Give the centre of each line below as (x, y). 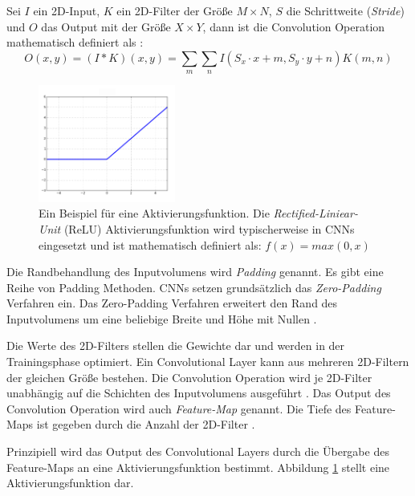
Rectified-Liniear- (315, 213)
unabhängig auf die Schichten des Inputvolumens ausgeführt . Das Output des (199, 393)
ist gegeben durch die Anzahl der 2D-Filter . (146, 424)
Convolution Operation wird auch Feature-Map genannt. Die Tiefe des (179, 408)
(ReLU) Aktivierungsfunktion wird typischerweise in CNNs (209, 228)
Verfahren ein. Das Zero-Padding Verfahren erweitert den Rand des (172, 303)
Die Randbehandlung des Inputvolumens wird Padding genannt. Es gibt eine (195, 272)
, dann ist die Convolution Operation (294, 26)
